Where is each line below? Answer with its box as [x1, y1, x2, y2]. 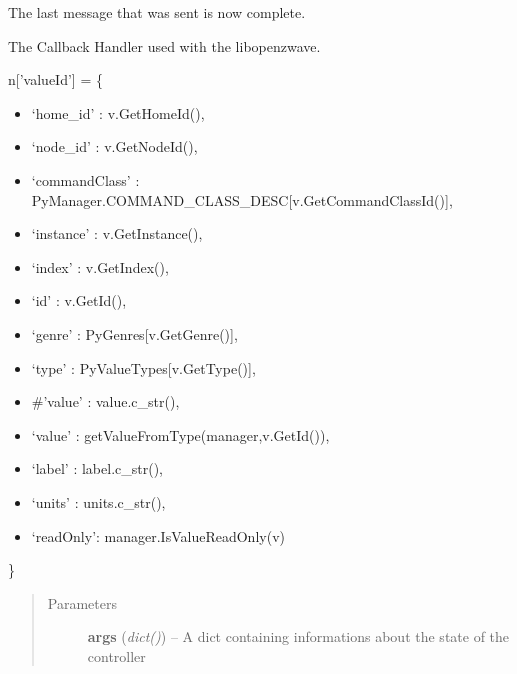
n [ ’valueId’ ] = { [8, 69, 103, 90]
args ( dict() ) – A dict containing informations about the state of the [87, 626, 510, 647]
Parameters [47, 592, 117, 613]
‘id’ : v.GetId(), [31, 290, 127, 311]
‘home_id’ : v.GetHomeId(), [31, 102, 205, 123]
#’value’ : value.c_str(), [31, 391, 180, 412]
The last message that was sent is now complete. [8, 2, 306, 22]
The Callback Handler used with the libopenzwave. [8, 35, 321, 56]
